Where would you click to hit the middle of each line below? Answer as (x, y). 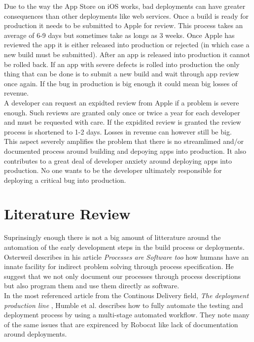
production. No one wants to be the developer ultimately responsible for (113, 170)
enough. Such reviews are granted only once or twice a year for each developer (122, 112)
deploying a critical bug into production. (65, 180)
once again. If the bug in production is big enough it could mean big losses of (121, 83)
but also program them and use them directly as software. (92, 286)
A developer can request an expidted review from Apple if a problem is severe (122, 102)
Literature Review (67, 214)
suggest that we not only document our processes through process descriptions (122, 276)
